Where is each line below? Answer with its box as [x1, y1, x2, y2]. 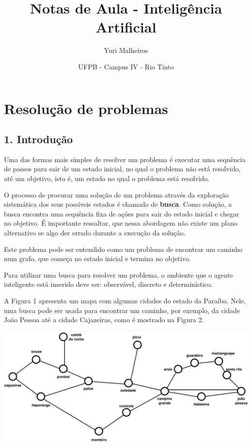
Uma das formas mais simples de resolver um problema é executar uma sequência [4, 154, 246, 164]
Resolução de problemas [4, 98, 168, 118]
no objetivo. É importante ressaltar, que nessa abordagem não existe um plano [4, 218, 237, 228]
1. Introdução [4, 132, 73, 147]
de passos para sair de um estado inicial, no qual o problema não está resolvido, [4, 164, 241, 174]
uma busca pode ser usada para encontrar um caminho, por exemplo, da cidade [4, 305, 240, 315]
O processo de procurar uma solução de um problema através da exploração [4, 189, 229, 199]
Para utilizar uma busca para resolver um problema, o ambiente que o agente [4, 269, 234, 280]
